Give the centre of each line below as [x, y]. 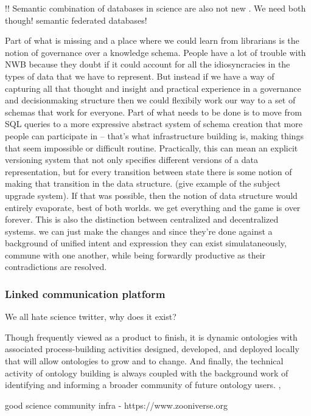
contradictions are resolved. [56, 267]
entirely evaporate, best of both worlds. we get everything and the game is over [153, 207]
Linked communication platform [85, 293]
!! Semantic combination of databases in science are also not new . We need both [155, 8]
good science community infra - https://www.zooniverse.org [116, 405]
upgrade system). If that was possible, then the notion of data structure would [151, 195]
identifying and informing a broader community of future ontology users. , [143, 385]
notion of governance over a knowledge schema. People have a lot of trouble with [155, 52]
